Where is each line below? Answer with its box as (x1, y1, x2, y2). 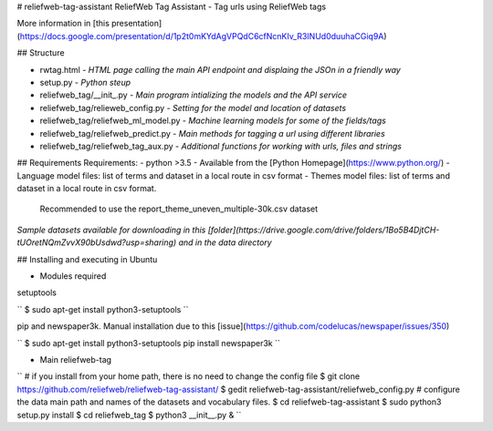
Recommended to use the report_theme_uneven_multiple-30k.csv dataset (39, 203, 319, 214)
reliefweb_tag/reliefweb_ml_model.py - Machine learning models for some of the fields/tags (39, 115, 387, 127)
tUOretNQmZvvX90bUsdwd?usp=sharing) (16, 237, 177, 248)
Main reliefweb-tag (39, 354, 112, 364)
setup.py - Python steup (39, 77, 131, 87)
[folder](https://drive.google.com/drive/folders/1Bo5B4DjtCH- (207, 224, 440, 235)
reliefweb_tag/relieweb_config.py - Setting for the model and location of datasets (39, 102, 347, 113)
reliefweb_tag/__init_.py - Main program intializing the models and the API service (39, 89, 347, 100)
